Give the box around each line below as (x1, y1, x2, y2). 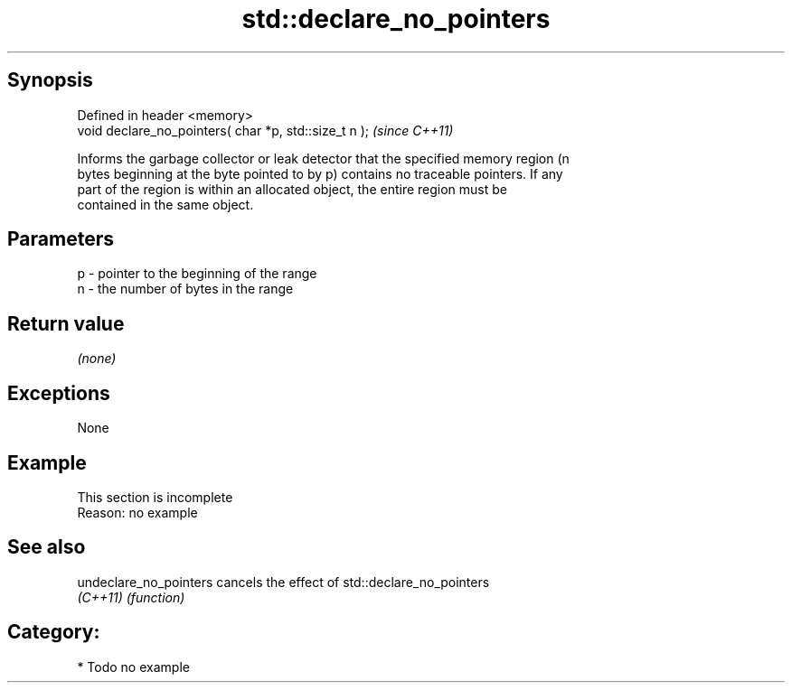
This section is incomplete (77, 489, 233, 505)
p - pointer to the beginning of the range (77, 266, 317, 282)
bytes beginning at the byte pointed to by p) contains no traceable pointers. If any (77, 165, 563, 182)
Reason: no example (77, 504, 198, 520)
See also (7, 536, 86, 559)
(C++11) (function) (77, 589, 185, 605)
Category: (7, 620, 100, 644)
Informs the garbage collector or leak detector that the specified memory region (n (77, 150, 570, 166)
